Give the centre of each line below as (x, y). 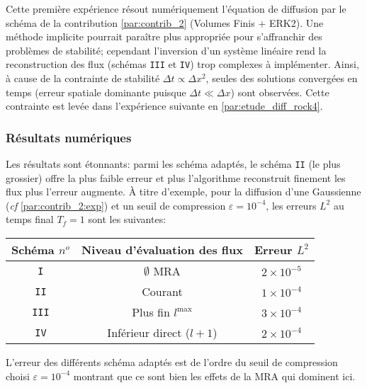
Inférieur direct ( (148, 333)
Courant (162, 292)
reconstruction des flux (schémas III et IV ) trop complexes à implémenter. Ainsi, (182, 64)
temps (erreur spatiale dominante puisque (96, 92)
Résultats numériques (69, 137)
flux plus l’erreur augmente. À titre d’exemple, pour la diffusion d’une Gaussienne (183, 192)
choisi (18, 376)
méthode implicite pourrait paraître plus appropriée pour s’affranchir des (164, 36)
